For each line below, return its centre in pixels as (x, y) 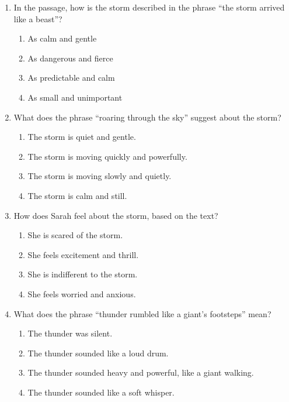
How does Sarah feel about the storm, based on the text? (116, 215)
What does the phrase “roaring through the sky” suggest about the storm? (147, 117)
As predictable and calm (71, 78)
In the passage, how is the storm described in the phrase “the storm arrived (149, 7)
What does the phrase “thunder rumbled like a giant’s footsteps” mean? (142, 313)
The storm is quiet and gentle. (82, 137)
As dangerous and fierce (70, 58)
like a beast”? (38, 18)
